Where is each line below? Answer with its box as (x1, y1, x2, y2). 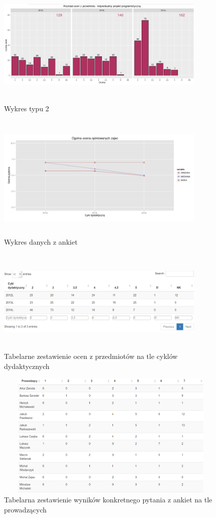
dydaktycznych (4, 361, 50, 372)
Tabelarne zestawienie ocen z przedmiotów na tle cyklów (4, 351, 178, 361)
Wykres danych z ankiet (4, 237, 78, 247)
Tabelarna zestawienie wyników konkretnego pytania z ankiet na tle (4, 494, 212, 505)
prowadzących (4, 504, 47, 514)
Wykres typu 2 (4, 103, 49, 114)
